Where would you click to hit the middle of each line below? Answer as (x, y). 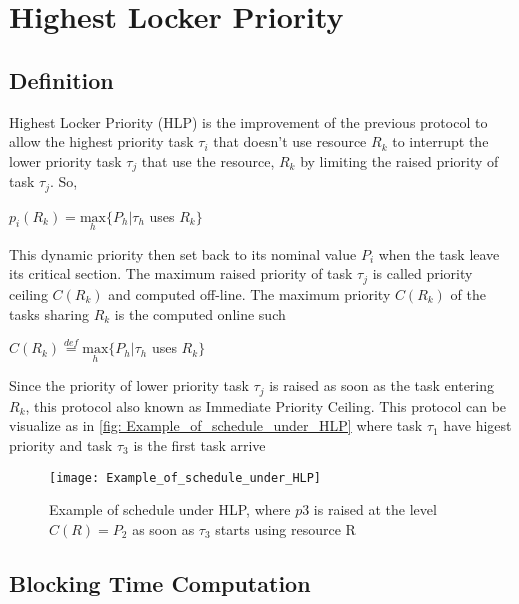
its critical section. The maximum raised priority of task (181, 273)
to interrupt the (440, 141)
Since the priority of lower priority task (129, 385)
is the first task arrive (199, 444)
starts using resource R (285, 528)
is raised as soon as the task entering (382, 385)
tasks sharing (49, 313)
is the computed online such (200, 313)
